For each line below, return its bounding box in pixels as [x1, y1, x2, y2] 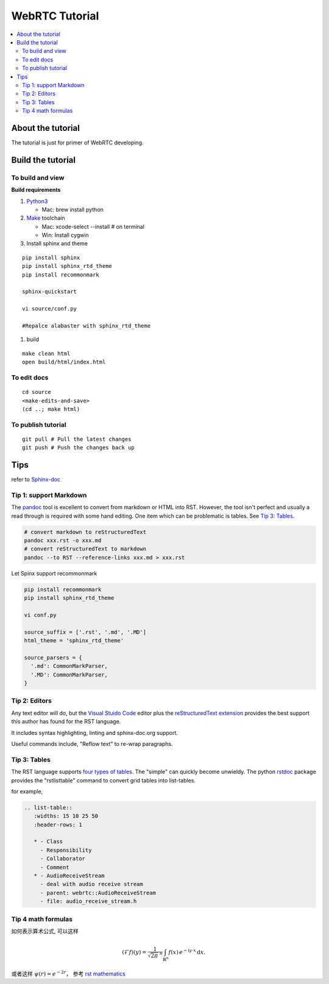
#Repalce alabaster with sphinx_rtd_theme [22, 322, 151, 329]
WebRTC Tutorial [11, 9, 99, 23]
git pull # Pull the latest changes [22, 435, 132, 443]
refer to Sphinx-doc [11, 476, 61, 483]
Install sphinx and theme [26, 240, 88, 247]
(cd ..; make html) [22, 406, 80, 412]
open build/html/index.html [22, 359, 106, 365]
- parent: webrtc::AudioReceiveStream [40, 889, 157, 896]
